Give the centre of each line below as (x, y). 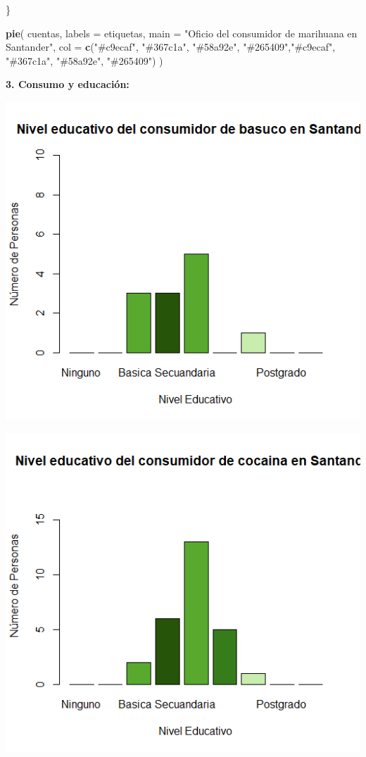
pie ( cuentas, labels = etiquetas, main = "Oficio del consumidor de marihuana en (182, 33)
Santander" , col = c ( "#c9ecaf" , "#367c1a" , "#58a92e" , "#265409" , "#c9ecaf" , (171, 47)
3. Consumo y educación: (68, 84)
